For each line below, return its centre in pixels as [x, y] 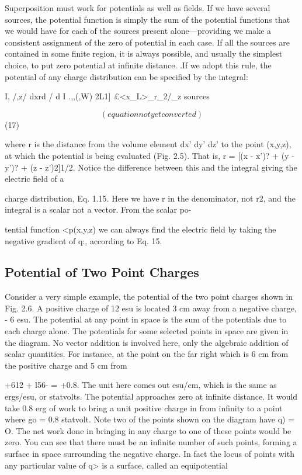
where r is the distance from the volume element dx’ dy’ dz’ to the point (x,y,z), [148, 144]
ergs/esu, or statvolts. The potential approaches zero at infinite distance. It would [151, 396]
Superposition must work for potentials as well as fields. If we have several [138, 8]
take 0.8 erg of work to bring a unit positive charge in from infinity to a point [144, 408]
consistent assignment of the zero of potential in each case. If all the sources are [147, 42]
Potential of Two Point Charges [102, 272]
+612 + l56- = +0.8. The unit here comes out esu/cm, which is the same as [141, 385]
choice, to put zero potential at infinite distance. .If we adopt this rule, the [138, 65]
